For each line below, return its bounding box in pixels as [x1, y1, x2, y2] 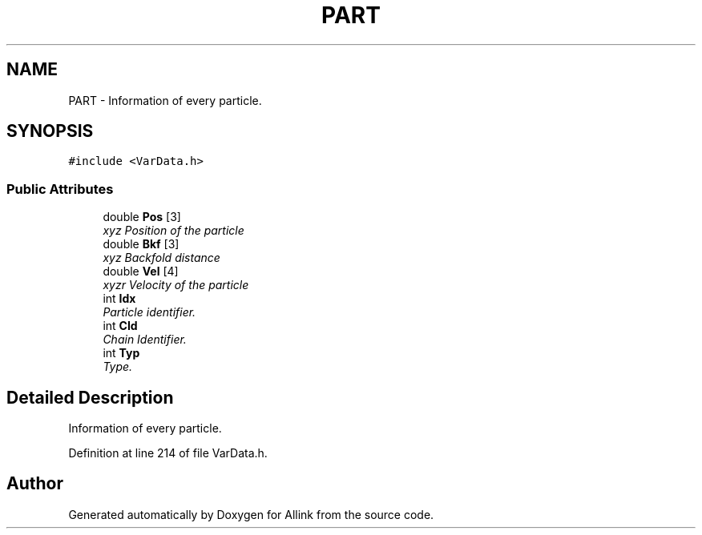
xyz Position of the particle [103, 223, 244, 238]
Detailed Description [6, 387, 174, 408]
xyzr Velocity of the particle [103, 278, 249, 292]
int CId [103, 319, 138, 333]
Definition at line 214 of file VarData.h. [68, 446, 268, 461]
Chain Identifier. [103, 332, 187, 347]
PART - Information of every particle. [68, 93, 262, 107]
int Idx [103, 292, 136, 306]
